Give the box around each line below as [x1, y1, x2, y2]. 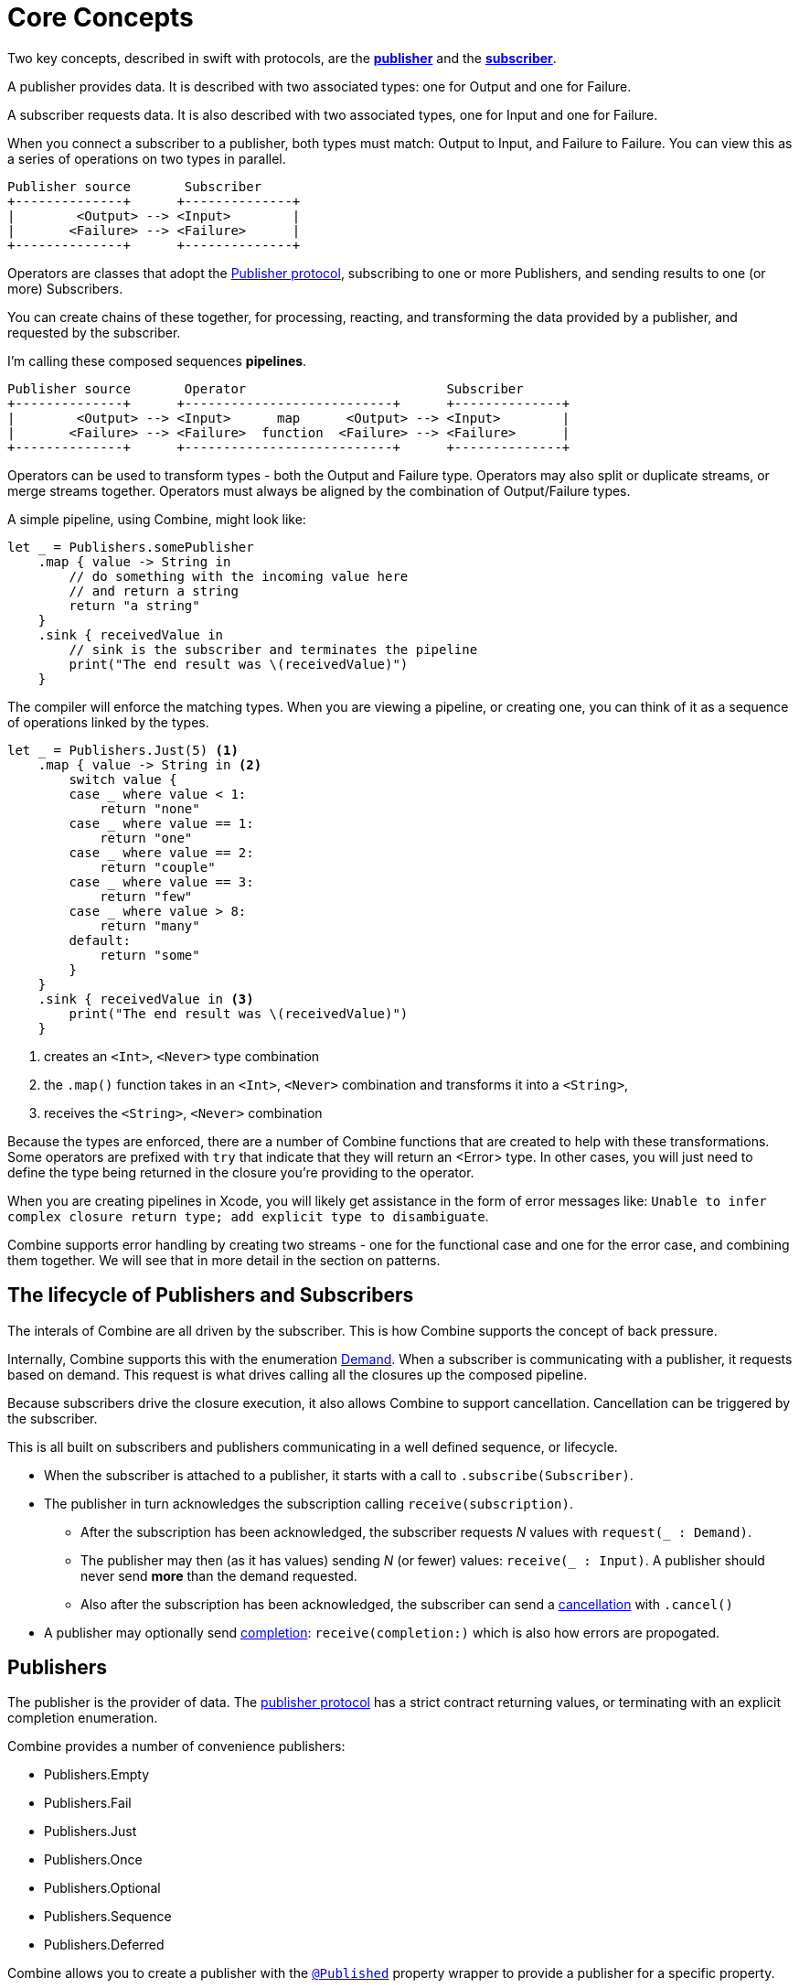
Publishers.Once [44, 1852, 143, 1868]
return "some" [100, 947, 200, 962]
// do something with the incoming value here [69, 568, 409, 584]
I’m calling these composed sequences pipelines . [7, 352, 307, 369]
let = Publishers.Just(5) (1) [7, 742, 239, 758]
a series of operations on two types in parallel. [7, 150, 286, 167]
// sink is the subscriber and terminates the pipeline [69, 641, 478, 657]
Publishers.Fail [44, 1795, 132, 1811]
